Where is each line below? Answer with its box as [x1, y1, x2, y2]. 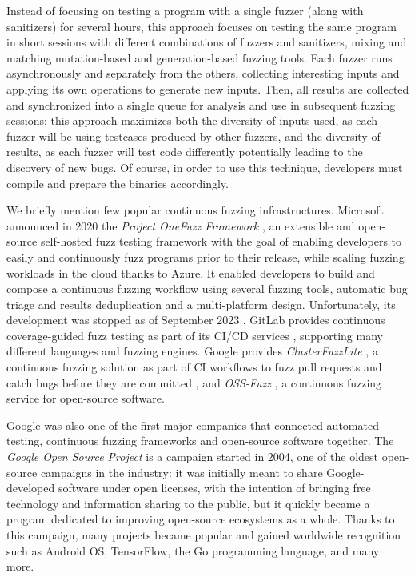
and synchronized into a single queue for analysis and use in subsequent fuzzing [6, 96, 396, 113]
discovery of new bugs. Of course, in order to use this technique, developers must [6, 158, 403, 175]
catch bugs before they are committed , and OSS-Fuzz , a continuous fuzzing [6, 374, 382, 391]
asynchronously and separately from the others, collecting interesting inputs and [6, 65, 400, 82]
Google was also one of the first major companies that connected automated [6, 416, 379, 433]
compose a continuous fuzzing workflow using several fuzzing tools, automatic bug [6, 280, 408, 297]
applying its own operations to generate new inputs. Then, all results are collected [6, 80, 409, 97]
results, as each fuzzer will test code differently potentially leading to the [6, 143, 363, 160]
